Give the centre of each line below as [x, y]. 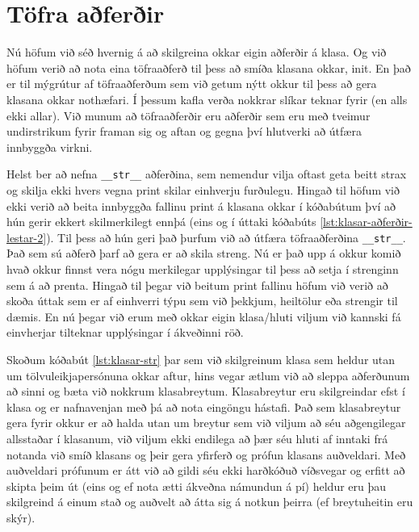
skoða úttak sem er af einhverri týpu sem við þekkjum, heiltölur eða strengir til [202, 301]
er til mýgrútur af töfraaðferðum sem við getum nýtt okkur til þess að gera [192, 84]
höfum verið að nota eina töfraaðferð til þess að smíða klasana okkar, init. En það [209, 67]
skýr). [21, 517]
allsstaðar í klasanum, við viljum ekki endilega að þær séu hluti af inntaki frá [197, 438]
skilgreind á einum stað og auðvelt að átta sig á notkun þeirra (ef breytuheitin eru [210, 502]
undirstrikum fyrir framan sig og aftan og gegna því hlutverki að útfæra [184, 131]
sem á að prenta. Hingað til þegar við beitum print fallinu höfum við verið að [197, 285]
